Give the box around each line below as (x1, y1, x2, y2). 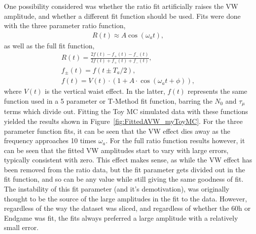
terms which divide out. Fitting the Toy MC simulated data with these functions (4, 106, 248, 117)
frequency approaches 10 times (4, 135, 96, 146)
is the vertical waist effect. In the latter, (44, 86, 165, 96)
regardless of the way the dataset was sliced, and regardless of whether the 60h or (4, 203, 251, 213)
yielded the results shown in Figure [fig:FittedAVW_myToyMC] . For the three (4, 116, 243, 126)
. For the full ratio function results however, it (106, 135, 245, 146)
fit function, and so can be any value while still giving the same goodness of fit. (4, 174, 244, 184)
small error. (4, 222, 39, 233)
